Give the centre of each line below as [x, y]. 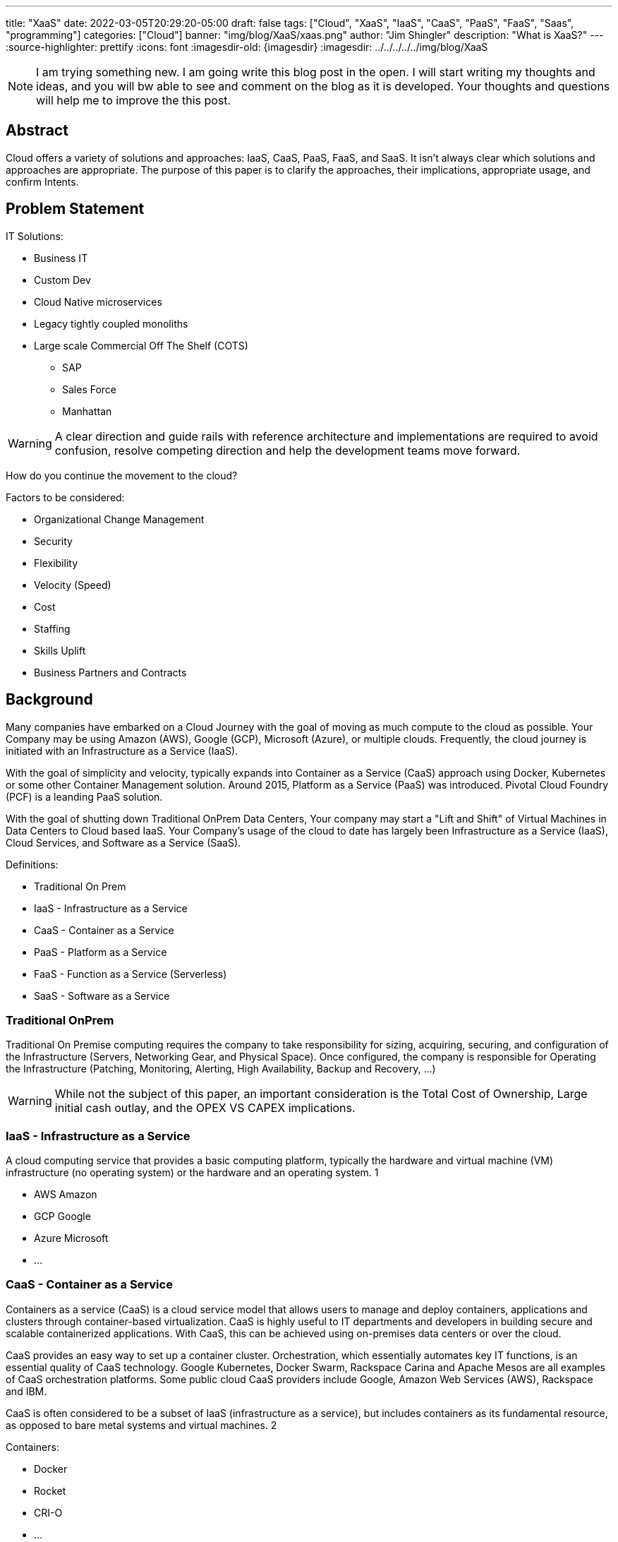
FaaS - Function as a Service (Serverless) [131, 974]
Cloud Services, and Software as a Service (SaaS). [123, 842]
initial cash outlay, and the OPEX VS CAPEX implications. [205, 1108]
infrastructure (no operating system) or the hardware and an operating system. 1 [192, 1173]
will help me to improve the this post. [134, 100]
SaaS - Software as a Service [102, 996]
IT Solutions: [35, 236]
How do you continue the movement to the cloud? [122, 475]
